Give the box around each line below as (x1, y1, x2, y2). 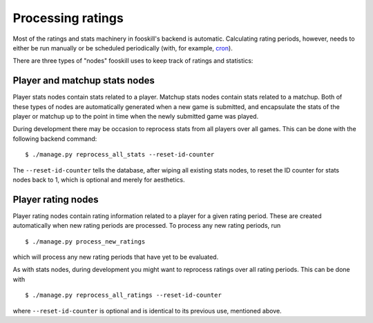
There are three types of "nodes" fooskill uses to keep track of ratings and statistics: (12, 57, 254, 65)
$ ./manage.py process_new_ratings (25, 237, 146, 245)
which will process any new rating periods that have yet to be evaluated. (12, 253, 219, 262)
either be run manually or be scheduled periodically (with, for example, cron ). (12, 43, 233, 52)
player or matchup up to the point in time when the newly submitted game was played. (12, 112, 259, 121)
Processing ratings (12, 10, 124, 26)
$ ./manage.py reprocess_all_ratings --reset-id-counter (25, 291, 222, 300)
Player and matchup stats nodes (12, 75, 155, 86)
